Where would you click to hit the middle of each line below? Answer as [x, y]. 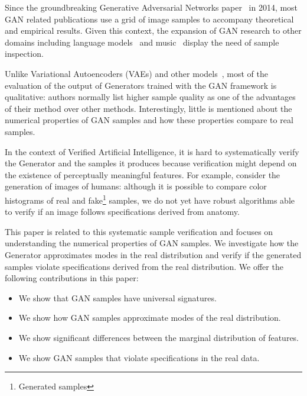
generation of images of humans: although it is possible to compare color [136, 186]
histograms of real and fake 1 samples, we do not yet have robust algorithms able [150, 199]
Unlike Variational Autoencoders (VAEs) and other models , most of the [136, 73]
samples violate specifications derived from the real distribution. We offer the [144, 266]
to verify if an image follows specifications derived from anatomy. [122, 212]
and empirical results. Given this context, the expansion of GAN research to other [153, 30]
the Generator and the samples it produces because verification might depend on [151, 163]
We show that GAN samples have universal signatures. [117, 297]
